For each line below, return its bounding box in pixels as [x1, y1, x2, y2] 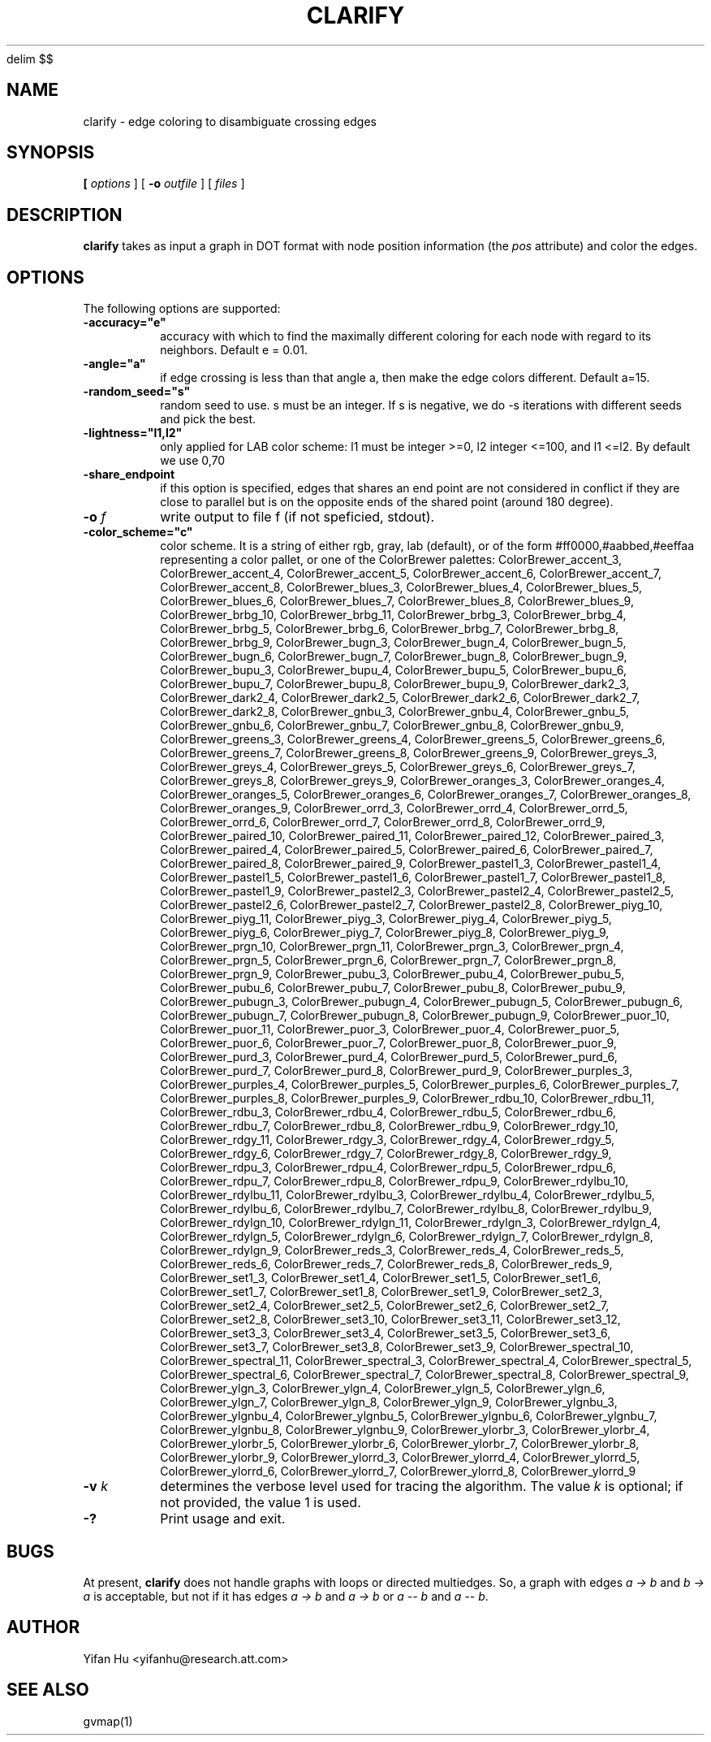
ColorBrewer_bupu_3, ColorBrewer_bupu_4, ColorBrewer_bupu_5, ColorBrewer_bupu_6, [160, 663, 627, 678]
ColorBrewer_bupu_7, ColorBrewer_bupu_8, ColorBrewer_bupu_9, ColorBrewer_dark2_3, [160, 677, 630, 691]
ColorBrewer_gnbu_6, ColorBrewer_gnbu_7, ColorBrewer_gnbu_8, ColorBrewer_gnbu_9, [160, 718, 624, 733]
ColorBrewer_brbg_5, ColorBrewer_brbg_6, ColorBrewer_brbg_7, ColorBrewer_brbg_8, [160, 622, 619, 636]
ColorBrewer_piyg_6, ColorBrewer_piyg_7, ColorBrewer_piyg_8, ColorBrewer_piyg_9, [160, 925, 610, 940]
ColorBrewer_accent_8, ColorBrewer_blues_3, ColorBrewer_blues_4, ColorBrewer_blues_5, [160, 580, 642, 595]
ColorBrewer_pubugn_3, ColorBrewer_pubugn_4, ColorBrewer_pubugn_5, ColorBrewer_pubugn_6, [160, 994, 683, 1009]
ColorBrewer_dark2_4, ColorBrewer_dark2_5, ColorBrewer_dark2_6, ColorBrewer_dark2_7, [160, 691, 640, 705]
